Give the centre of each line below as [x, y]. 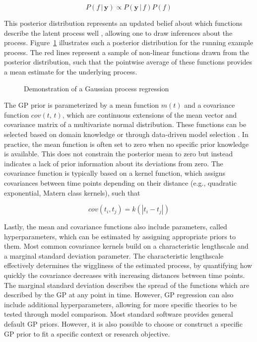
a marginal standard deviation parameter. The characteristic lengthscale [114, 255]
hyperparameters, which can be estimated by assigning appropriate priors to [120, 236]
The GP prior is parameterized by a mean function [82, 105]
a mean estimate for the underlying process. [71, 71]
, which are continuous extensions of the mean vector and [150, 114]
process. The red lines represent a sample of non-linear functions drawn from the [127, 52]
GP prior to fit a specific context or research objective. [87, 333]
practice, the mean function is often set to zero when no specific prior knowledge [127, 144]
